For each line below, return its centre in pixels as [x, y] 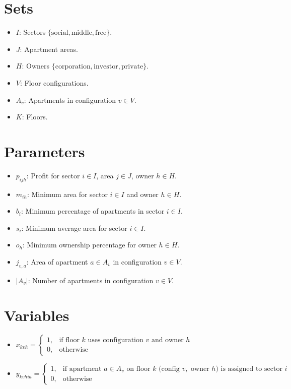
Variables [37, 315]
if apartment [82, 369]
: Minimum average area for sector [74, 228]
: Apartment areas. [49, 49]
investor [106, 67]
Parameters [45, 151]
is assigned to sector [251, 369]
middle [82, 33]
